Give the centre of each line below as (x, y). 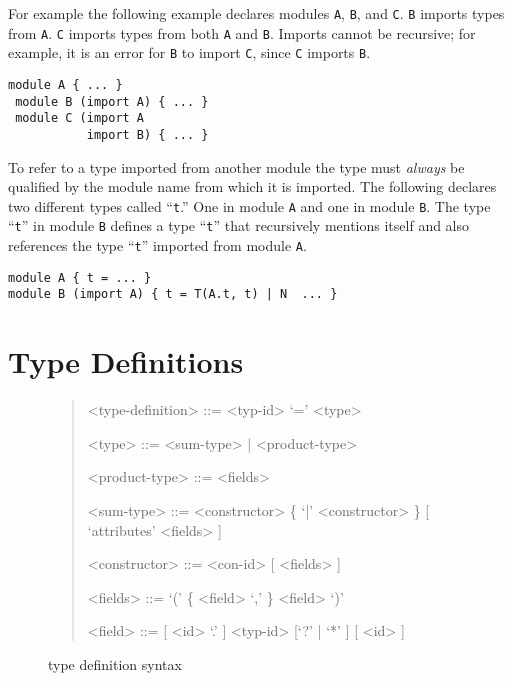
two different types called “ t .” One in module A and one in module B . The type (249, 205)
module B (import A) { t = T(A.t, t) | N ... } (173, 294)
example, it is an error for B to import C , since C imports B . (189, 52)
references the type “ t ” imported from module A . (157, 245)
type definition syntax (115, 663)
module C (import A (80, 118)
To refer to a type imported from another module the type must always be (236, 166)
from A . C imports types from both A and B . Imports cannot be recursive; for (242, 32)
